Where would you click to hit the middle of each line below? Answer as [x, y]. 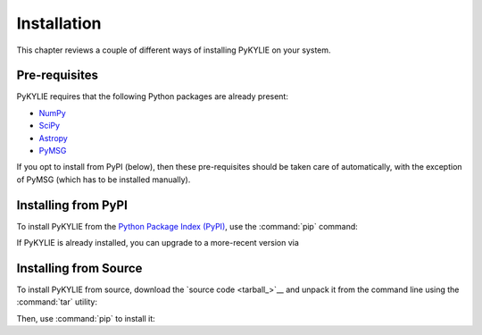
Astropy [54, 138]
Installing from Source [79, 268]
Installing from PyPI [72, 205]
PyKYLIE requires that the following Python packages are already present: [153, 96]
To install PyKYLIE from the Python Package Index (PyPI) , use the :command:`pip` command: [187, 226]
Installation [59, 23]
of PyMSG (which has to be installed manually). [104, 180]
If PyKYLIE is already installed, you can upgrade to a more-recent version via [158, 243]
